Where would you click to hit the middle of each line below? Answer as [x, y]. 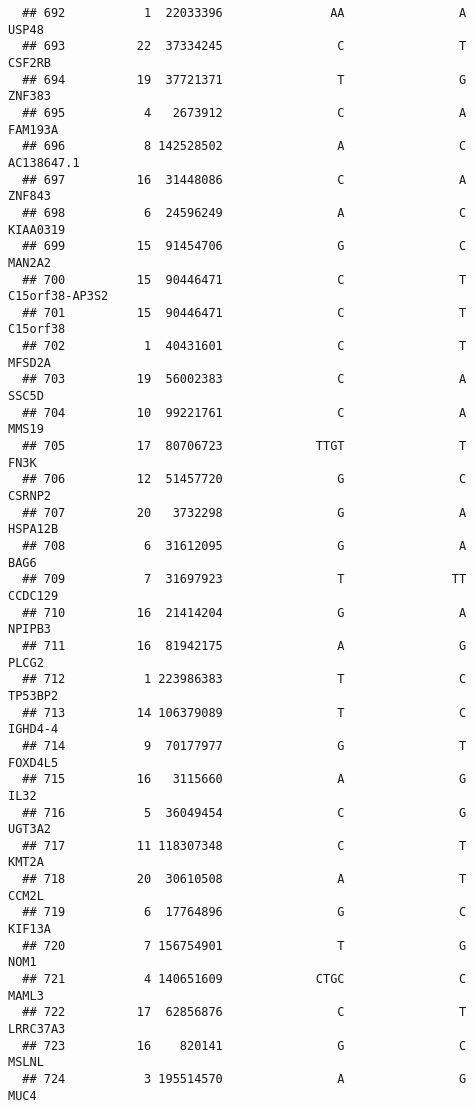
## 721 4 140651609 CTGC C [244, 979]
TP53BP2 [33, 695]
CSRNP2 [29, 496]
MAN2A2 [29, 262]
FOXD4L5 [33, 762]
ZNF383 [29, 96]
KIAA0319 [37, 229]
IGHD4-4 [33, 729]
